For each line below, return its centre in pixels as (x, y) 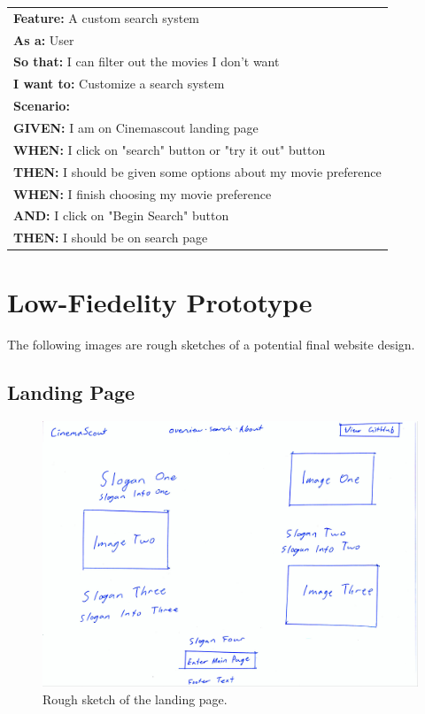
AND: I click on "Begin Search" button (121, 215)
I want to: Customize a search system (119, 84)
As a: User (44, 39)
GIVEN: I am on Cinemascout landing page (136, 127)
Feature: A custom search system (107, 17)
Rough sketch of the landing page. (135, 699)
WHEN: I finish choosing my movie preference (143, 193)
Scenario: (42, 106)
